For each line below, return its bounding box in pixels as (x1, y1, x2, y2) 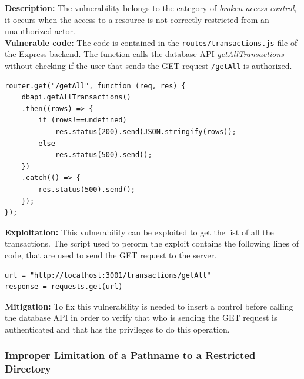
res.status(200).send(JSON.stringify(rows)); (55, 128, 236, 137)
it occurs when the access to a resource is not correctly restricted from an (5, 13, 269, 25)
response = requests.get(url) (5, 282, 123, 291)
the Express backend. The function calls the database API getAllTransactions (5, 48, 285, 60)
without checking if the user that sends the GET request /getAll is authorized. (5, 59, 292, 72)
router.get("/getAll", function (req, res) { (5, 81, 186, 90)
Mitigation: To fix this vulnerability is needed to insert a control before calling (5, 300, 293, 312)
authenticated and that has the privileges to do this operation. (5, 323, 230, 335)
